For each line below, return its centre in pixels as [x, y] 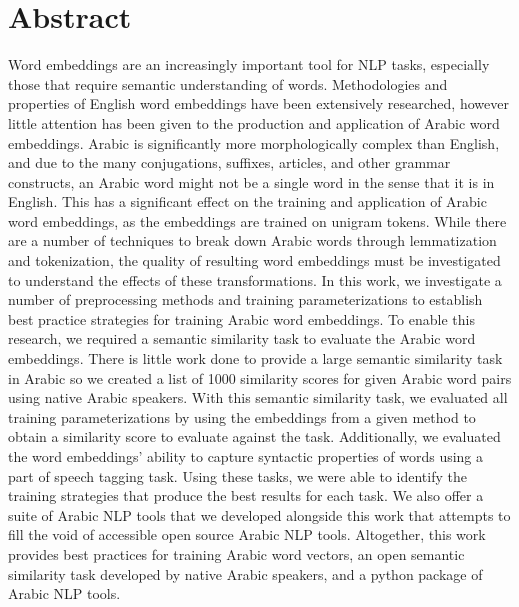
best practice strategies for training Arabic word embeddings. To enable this [241, 318]
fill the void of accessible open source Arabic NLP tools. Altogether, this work [247, 534]
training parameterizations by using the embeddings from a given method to [242, 416]
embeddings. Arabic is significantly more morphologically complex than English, [254, 142]
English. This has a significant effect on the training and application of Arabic [247, 201]
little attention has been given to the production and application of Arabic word [254, 122]
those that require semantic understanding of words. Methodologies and [228, 83]
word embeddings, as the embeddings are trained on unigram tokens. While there [257, 220]
